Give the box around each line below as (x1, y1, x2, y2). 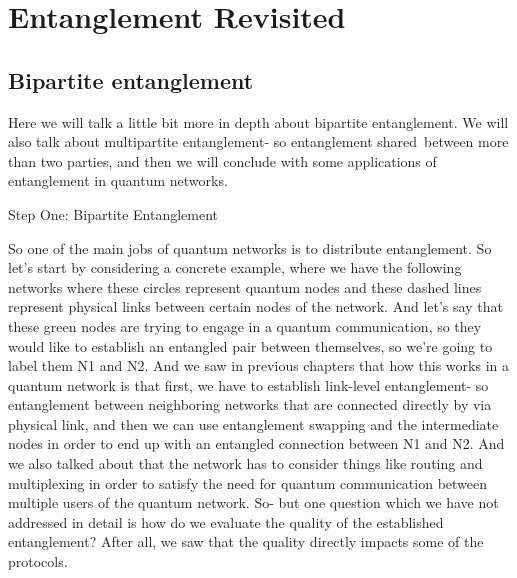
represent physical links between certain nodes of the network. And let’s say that (8, 296, 503, 317)
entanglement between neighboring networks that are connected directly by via (8, 394, 492, 415)
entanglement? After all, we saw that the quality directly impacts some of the (8, 531, 484, 552)
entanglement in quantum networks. (8, 170, 228, 191)
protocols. (8, 551, 68, 572)
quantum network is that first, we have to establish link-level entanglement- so (8, 374, 489, 395)
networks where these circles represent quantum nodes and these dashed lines (8, 276, 482, 297)
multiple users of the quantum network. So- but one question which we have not (8, 492, 499, 513)
